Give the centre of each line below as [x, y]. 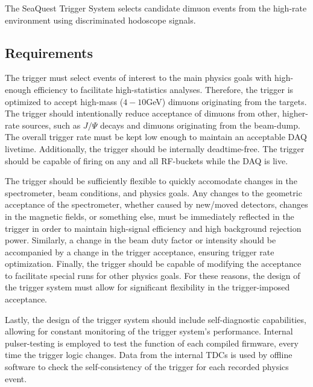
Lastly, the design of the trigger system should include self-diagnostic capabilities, [156, 319]
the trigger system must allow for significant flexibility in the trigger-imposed [147, 287]
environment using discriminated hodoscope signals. [100, 20]
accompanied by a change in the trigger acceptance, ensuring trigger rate [140, 251]
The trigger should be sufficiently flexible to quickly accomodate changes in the [151, 181]
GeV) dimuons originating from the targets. [226, 101]
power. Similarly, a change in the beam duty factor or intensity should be [141, 240]
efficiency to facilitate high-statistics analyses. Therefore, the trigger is [164, 89]
